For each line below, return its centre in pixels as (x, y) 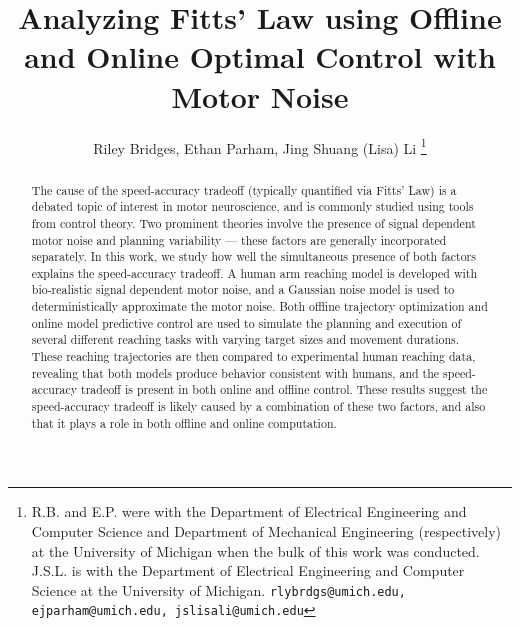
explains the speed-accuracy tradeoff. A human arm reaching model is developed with (254, 272)
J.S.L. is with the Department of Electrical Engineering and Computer (248, 570)
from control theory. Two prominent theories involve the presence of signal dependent (253, 222)
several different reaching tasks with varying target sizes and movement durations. (245, 339)
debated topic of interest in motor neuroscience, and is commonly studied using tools (252, 206)
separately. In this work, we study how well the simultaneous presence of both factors (253, 256)
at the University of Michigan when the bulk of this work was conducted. (255, 550)
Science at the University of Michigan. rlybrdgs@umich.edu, (218, 589)
